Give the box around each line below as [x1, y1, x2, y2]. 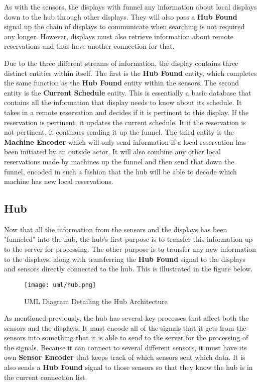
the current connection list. [4, 371, 87, 382]
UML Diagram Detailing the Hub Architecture [24, 296, 168, 306]
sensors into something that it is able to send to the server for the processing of [4, 332, 248, 343]
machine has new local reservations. [4, 176, 113, 186]
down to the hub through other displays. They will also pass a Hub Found [4, 11, 237, 22]
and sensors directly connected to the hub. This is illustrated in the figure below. [4, 263, 253, 274]
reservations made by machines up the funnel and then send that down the [4, 156, 234, 166]
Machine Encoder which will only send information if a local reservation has [4, 136, 246, 147]
